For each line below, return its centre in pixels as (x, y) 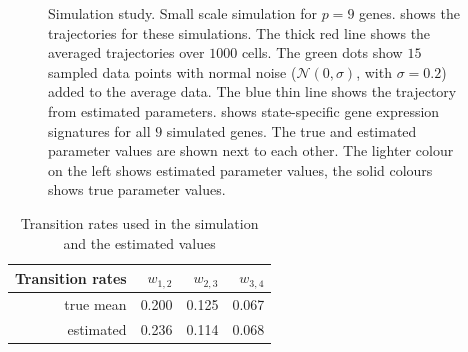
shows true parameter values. (137, 189)
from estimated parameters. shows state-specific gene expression (244, 110)
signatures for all (99, 130)
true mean (95, 303)
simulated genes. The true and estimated (291, 130)
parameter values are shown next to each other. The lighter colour (251, 150)
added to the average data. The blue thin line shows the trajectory (252, 91)
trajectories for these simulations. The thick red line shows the (239, 32)
